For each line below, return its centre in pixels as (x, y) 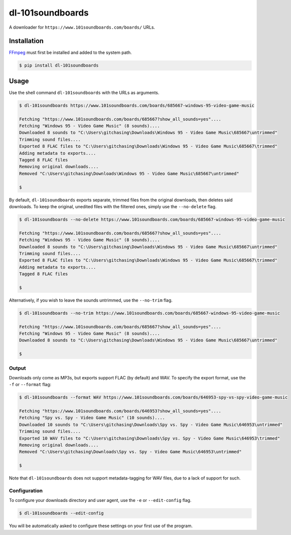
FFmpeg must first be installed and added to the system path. (70, 53)
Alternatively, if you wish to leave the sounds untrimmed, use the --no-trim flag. (91, 300)
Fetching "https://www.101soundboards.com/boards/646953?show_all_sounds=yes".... (120, 411)
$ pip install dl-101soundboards (59, 65)
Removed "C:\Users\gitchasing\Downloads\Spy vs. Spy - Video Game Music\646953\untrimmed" (130, 452)
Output (17, 368)
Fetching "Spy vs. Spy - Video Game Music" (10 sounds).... (92, 418)
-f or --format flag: (30, 385)
